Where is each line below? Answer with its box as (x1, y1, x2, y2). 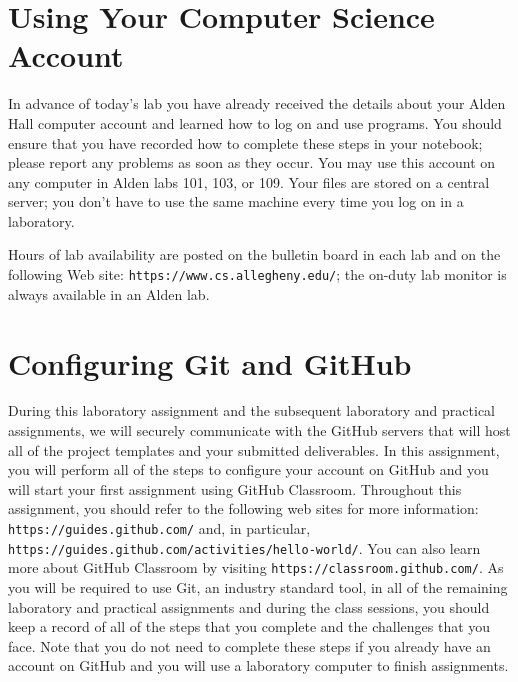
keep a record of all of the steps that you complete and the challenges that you (8, 616, 491, 637)
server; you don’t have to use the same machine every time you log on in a (8, 191, 464, 212)
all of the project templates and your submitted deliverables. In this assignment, (8, 439, 500, 460)
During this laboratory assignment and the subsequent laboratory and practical (8, 400, 495, 421)
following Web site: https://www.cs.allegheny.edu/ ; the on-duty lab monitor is (8, 264, 507, 285)
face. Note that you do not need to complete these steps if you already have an (8, 635, 491, 656)
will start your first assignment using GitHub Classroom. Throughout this (8, 478, 462, 499)
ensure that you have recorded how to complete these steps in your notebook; (8, 132, 483, 153)
